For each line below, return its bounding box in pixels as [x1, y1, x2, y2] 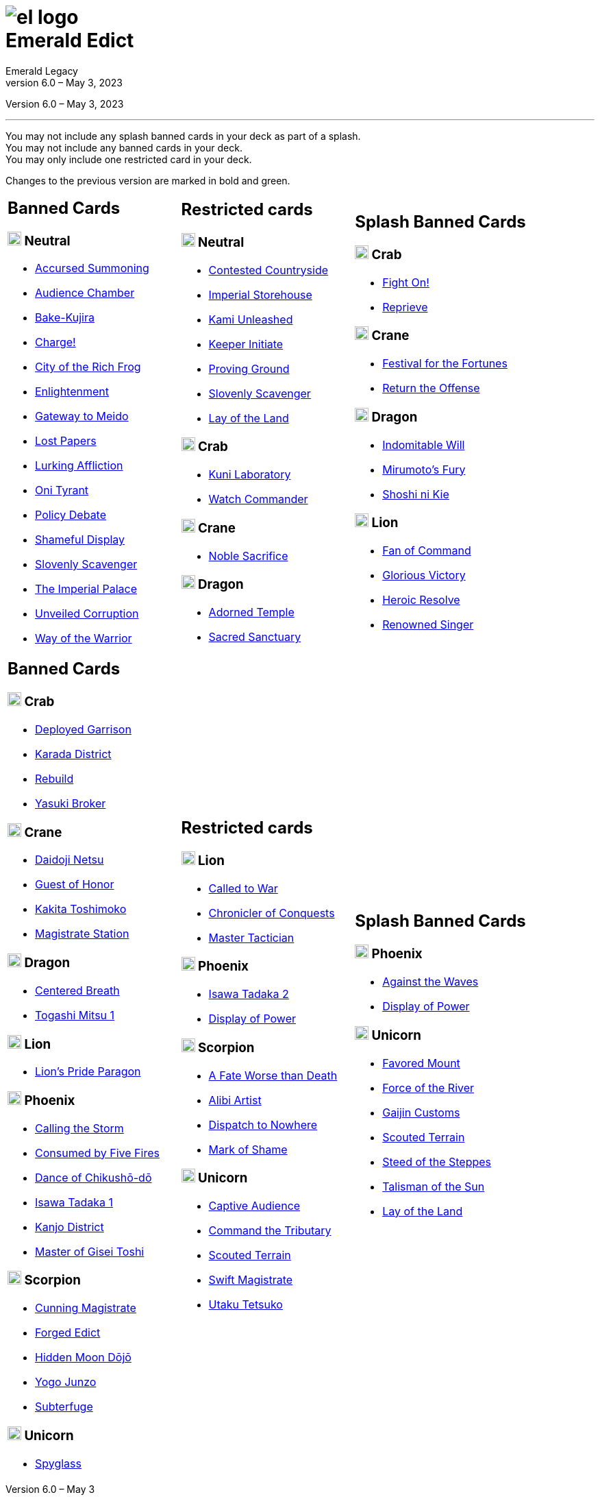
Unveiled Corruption [35, 607, 139, 621]
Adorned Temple [208, 605, 295, 620]
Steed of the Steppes [382, 1154, 492, 1169]
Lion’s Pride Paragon [35, 1064, 141, 1079]
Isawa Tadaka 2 [208, 987, 289, 1001]
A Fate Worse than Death [208, 1068, 338, 1082]
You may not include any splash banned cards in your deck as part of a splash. [5, 130, 361, 142]
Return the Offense [382, 381, 480, 395]
